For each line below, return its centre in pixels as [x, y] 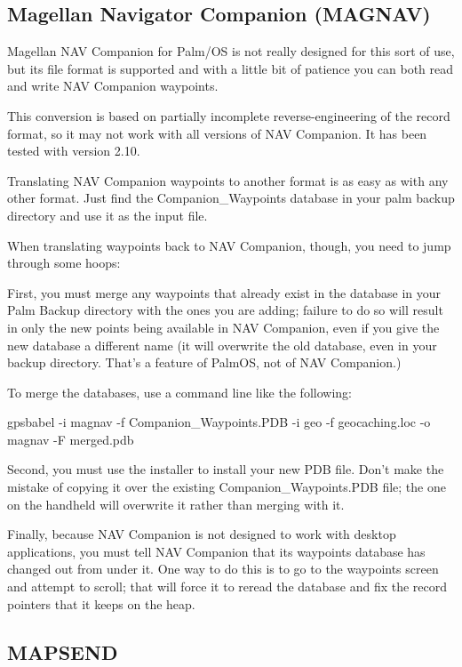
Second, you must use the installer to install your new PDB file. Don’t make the [226, 469]
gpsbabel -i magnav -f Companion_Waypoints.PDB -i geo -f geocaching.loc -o [219, 422]
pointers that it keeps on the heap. [101, 603]
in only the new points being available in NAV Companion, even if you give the [223, 327]
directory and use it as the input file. [108, 215]
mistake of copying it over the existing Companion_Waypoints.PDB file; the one [227, 487]
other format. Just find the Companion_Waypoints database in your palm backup [231, 198]
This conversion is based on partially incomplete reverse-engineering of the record [229, 115]
